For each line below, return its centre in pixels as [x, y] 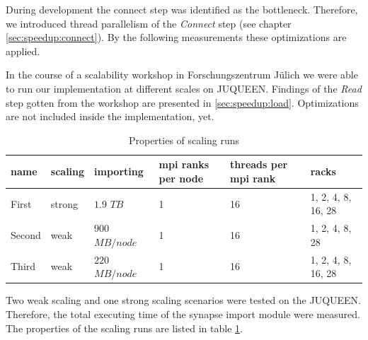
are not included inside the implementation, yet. [110, 116]
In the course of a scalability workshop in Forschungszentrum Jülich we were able [182, 75]
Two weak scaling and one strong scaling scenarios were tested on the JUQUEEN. [183, 300]
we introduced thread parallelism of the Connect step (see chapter [149, 23]
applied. [23, 51]
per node [181, 178]
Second [26, 235]
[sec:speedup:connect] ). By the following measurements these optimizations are [176, 37]
